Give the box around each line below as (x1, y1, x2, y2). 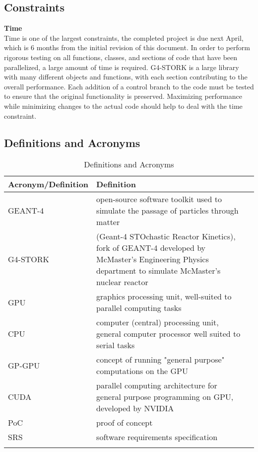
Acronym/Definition (8, 178, 89, 190)
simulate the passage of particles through (96, 205, 239, 217)
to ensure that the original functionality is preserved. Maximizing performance (4, 91, 243, 101)
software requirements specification (96, 431, 218, 443)
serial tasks (96, 339, 135, 351)
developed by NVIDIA (96, 402, 174, 414)
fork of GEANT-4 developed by (96, 242, 206, 254)
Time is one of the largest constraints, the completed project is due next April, (4, 32, 244, 43)
